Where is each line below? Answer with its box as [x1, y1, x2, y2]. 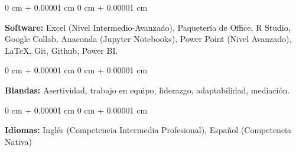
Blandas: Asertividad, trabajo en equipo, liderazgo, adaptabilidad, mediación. [5, 83, 290, 96]
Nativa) [5, 135, 32, 147]
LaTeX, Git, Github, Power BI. [5, 44, 118, 56]
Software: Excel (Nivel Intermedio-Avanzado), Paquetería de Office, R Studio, [5, 21, 291, 33]
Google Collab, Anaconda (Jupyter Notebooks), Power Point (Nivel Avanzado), [5, 33, 292, 45]
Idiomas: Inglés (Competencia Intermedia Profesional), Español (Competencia [5, 124, 292, 136]
